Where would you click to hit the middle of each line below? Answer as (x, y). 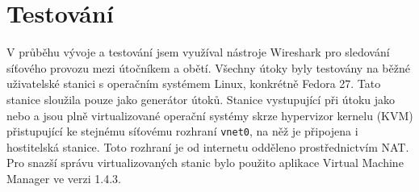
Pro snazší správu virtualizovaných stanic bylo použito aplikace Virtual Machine (205, 163)
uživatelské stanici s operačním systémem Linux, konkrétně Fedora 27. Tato (194, 83)
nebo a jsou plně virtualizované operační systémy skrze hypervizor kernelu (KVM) (210, 115)
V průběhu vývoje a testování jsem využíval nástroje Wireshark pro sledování (198, 52)
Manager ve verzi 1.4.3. (64, 178)
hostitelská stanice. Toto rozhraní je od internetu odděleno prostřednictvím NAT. (208, 146)
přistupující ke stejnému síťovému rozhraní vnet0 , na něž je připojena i (182, 131)
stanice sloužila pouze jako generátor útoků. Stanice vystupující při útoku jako (201, 99)
